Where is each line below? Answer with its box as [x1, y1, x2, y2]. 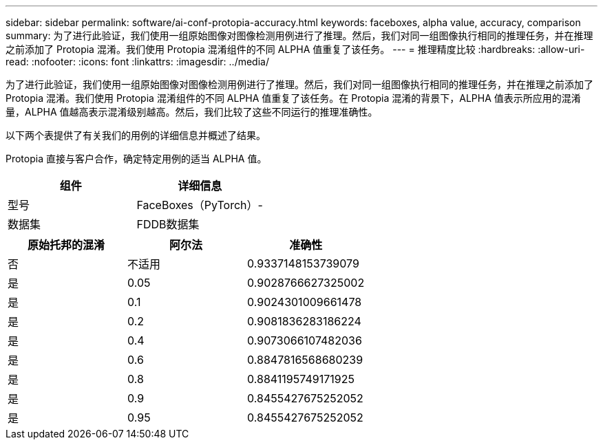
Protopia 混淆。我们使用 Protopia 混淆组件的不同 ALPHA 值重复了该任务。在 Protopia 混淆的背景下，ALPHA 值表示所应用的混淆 [6, 92, 581, 104]
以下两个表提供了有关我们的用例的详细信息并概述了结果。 [6, 129, 266, 141]
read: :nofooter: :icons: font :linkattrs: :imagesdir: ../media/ [6, 56, 269, 67]
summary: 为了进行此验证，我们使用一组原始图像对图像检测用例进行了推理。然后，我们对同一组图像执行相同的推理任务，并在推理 [6, 30, 593, 41]
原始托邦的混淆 [28, 238, 105, 252]
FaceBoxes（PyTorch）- [136, 198, 263, 212]
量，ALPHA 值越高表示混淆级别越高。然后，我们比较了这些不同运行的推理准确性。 [6, 106, 378, 118]
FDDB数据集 [136, 217, 200, 231]
